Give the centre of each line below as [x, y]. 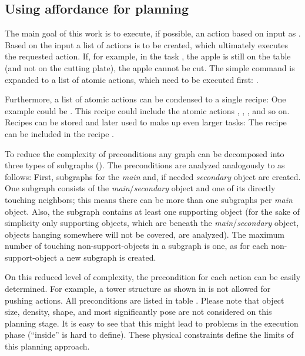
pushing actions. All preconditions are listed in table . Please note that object [145, 300]
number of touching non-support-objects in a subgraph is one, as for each [137, 246]
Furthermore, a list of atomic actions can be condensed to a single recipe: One [145, 99]
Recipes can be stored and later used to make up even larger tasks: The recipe [146, 122]
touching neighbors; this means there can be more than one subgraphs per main [149, 199]
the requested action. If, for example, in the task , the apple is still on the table [148, 56]
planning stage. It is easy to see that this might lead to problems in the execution [152, 323]
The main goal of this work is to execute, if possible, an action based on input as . [153, 33]
